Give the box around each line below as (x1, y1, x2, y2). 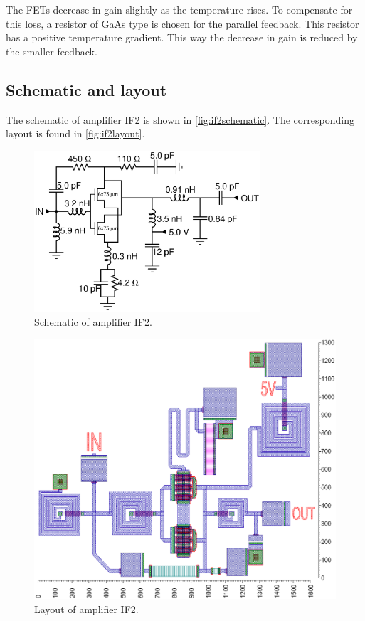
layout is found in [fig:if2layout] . (6, 126, 145, 141)
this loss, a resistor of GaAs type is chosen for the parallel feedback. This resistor (6, 16, 359, 31)
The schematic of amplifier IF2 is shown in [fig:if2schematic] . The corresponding (6, 112, 354, 127)
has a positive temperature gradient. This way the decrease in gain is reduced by (6, 30, 358, 45)
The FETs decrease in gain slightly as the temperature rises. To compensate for (6, 2, 353, 16)
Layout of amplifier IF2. (34, 601, 139, 616)
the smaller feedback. (6, 43, 97, 58)
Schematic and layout (6, 78, 167, 100)
